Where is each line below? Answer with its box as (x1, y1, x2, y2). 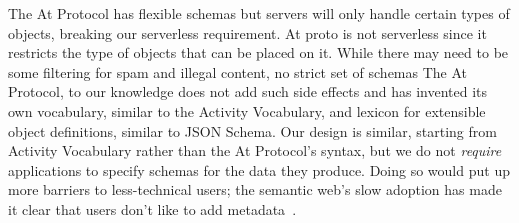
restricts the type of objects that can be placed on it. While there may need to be (8, 42, 509, 63)
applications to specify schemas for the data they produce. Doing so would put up (8, 159, 510, 180)
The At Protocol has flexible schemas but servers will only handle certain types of (8, 3, 510, 23)
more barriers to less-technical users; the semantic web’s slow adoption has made (8, 179, 502, 200)
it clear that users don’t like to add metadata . (8, 198, 297, 219)
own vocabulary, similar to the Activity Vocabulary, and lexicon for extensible (8, 100, 486, 121)
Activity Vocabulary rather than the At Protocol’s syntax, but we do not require (8, 140, 502, 161)
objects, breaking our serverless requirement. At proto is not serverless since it (8, 22, 487, 43)
